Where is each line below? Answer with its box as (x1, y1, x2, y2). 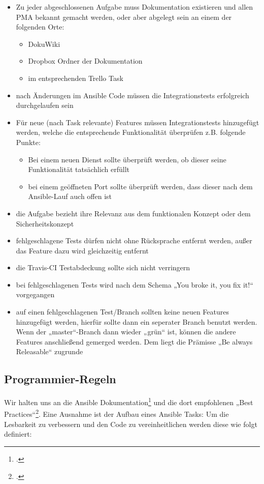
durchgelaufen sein (16, 100, 74, 110)
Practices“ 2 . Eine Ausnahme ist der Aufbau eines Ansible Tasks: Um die (4, 407, 229, 419)
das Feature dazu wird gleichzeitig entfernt (16, 245, 149, 255)
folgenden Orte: (16, 21, 64, 32)
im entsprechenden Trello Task (28, 72, 123, 83)
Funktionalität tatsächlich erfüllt (28, 164, 130, 175)
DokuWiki (28, 38, 60, 49)
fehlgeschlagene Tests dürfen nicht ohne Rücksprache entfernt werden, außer (16, 235, 252, 246)
